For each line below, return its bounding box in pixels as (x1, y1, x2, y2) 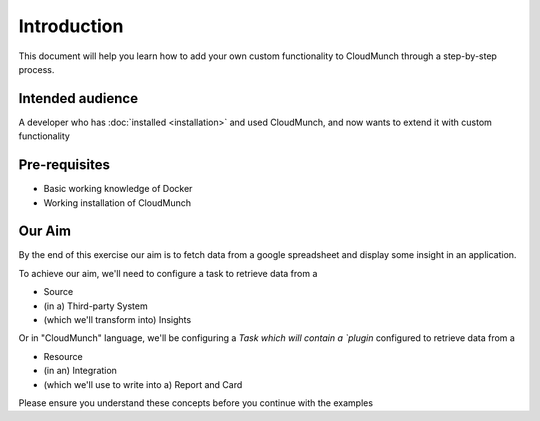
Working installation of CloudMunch (43, 196, 192, 209)
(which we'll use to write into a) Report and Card (43, 378, 243, 390)
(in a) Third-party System (43, 300, 149, 312)
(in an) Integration (43, 365, 117, 377)
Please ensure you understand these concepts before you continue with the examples (18, 396, 374, 409)
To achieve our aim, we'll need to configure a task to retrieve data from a (18, 267, 318, 279)
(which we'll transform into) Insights (43, 314, 192, 325)
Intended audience (18, 90, 139, 107)
